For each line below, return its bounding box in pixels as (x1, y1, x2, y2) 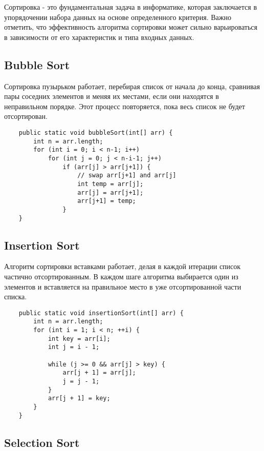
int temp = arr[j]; (77, 180, 144, 188)
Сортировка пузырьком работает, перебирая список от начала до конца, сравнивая (4, 80, 260, 91)
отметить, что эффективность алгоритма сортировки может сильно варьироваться (4, 22, 257, 32)
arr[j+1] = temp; (77, 197, 136, 205)
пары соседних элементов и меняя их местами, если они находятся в (4, 91, 219, 101)
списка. (4, 291, 27, 302)
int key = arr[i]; (48, 335, 111, 342)
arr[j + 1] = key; (48, 395, 111, 402)
